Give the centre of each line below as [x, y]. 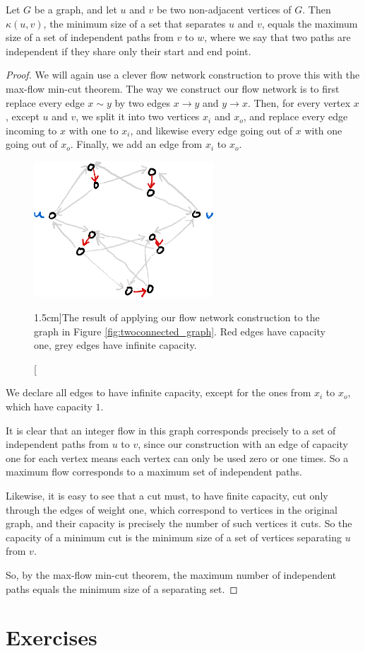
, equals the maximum [310, 23]
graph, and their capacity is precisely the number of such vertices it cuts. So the [179, 523]
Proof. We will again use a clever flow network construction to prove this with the [183, 75]
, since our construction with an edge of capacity [243, 444]
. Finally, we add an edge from [136, 144]
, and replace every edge [295, 116]
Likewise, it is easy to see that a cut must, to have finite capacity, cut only [167, 495]
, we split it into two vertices [138, 116]
